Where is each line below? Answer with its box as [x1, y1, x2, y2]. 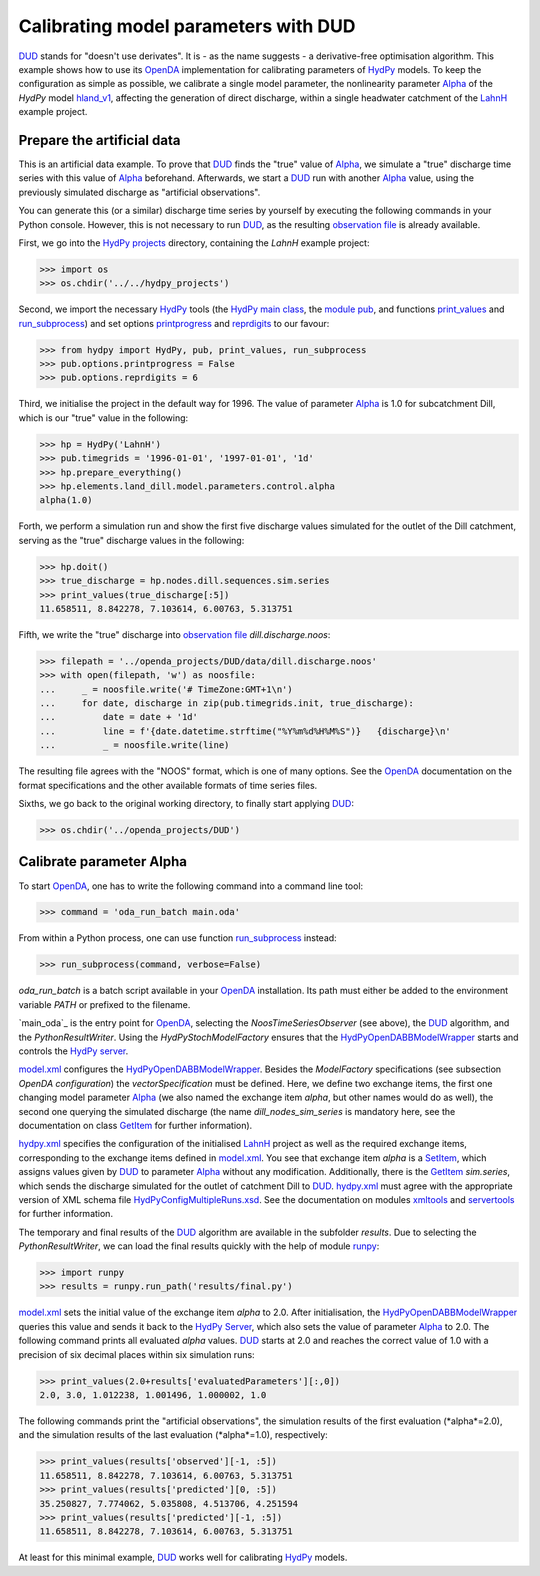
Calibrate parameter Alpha [18, 853, 187, 870]
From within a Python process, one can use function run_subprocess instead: [18, 932, 337, 944]
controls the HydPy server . [18, 1045, 129, 1057]
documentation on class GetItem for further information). [18, 1119, 253, 1131]
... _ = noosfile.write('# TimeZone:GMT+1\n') [39, 683, 294, 695]
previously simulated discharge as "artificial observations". [18, 186, 261, 198]
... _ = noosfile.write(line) [39, 740, 230, 751]
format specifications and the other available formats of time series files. [18, 779, 318, 791]
